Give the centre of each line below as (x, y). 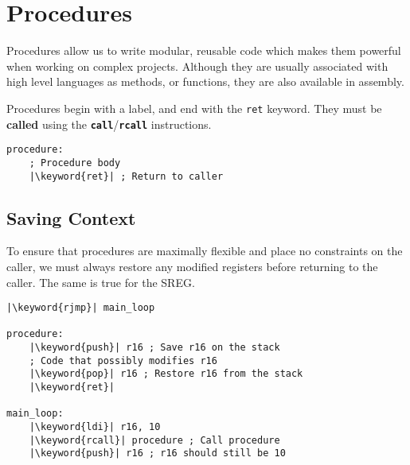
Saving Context (71, 217)
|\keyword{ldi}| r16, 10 (95, 427)
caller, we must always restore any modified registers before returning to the (192, 266)
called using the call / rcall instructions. (109, 124)
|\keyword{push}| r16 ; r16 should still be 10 (157, 453)
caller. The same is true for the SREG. (101, 282)
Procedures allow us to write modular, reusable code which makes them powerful (204, 50)
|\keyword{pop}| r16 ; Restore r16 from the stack (166, 374)
